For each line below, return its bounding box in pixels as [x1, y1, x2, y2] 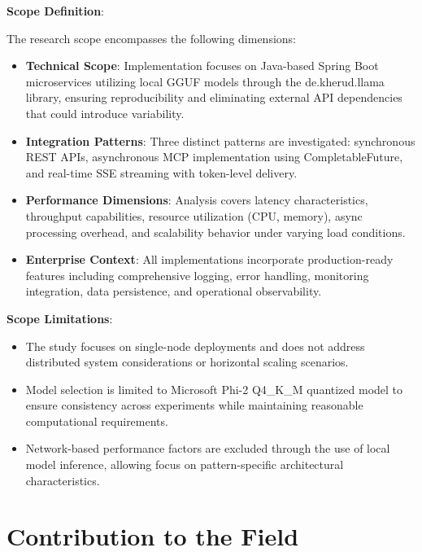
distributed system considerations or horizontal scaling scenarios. [25, 353, 349, 370]
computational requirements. [25, 412, 168, 429]
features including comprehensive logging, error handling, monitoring [25, 266, 369, 283]
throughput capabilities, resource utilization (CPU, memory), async [25, 207, 363, 224]
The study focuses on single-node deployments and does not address [25, 337, 365, 354]
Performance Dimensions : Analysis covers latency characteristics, [25, 191, 368, 208]
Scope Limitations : [7, 309, 113, 326]
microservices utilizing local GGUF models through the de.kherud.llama [25, 72, 385, 90]
